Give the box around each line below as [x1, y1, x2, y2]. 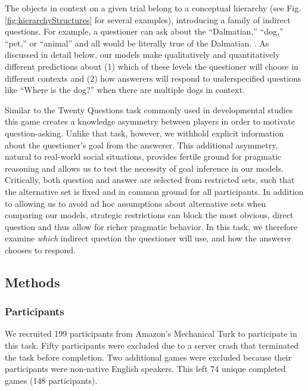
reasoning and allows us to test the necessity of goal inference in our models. [5, 162, 284, 174]
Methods [5, 272, 60, 291]
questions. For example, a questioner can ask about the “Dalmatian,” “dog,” [5, 25, 284, 38]
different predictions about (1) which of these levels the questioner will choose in [5, 60, 298, 72]
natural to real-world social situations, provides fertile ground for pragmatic [5, 150, 282, 163]
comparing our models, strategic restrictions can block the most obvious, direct [5, 209, 294, 221]
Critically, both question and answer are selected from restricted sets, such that [5, 173, 295, 186]
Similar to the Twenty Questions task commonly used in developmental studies [5, 103, 293, 116]
